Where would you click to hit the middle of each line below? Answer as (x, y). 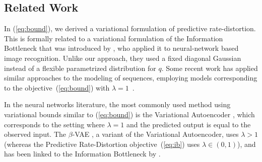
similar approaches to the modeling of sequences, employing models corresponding (131, 78)
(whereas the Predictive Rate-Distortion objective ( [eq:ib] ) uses (102, 144)
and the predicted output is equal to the (188, 124)
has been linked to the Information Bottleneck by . (82, 154)
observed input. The (35, 134)
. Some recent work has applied (210, 68)
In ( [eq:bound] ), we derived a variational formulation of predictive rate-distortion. (130, 28)
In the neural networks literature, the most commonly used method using (117, 104)
